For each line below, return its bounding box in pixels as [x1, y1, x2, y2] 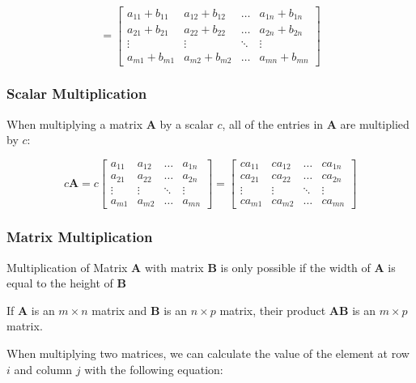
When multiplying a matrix [6, 115, 143, 132]
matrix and [91, 301, 147, 318]
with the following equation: [84, 360, 223, 377]
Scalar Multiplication [6, 83, 147, 104]
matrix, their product [219, 301, 326, 318]
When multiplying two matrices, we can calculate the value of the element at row [6, 345, 410, 361]
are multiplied [340, 115, 410, 132]
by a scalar [159, 115, 214, 132]
